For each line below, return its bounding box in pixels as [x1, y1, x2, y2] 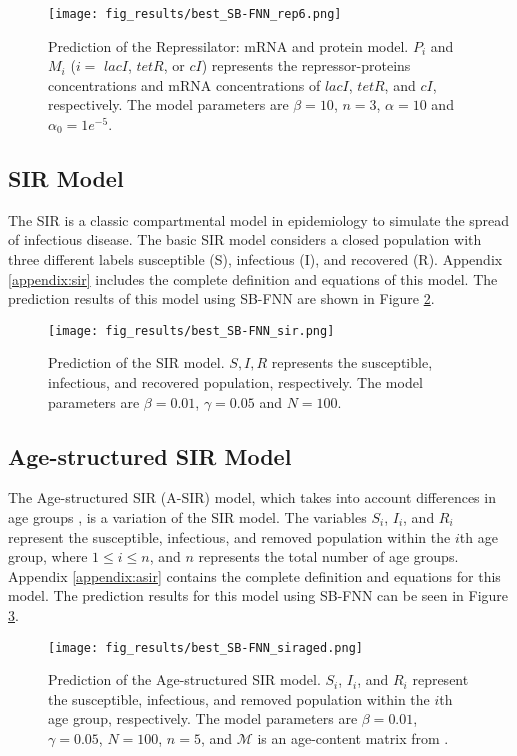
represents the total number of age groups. [198, 546, 459, 567]
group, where [8, 546, 88, 567]
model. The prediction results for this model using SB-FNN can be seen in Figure [8, 585, 509, 606]
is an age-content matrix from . [257, 728, 449, 749]
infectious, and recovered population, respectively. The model [48, 372, 423, 393]
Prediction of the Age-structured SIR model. [48, 669, 321, 690]
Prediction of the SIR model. [48, 352, 225, 373]
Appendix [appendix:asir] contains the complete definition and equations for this [8, 565, 501, 586]
